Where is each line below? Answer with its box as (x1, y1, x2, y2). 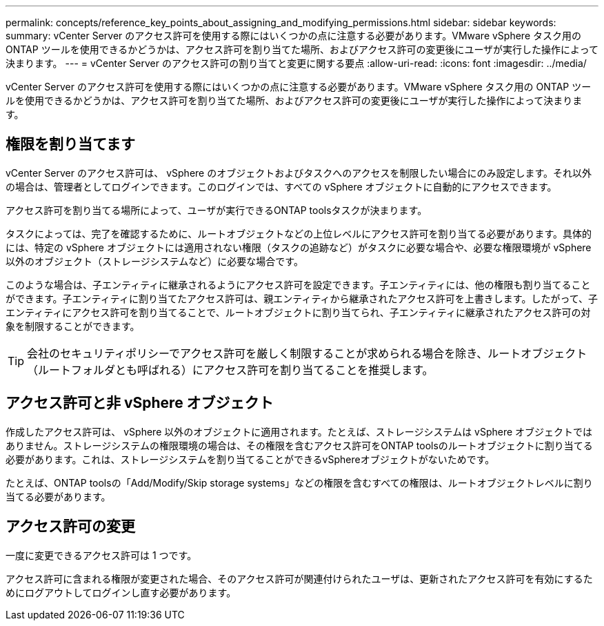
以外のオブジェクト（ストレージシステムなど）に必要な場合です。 (6, 255, 303, 267)
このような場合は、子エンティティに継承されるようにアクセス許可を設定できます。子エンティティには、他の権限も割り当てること (6, 278, 591, 291)
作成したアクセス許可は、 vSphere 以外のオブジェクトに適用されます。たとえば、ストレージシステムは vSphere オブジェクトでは (6, 425, 593, 438)
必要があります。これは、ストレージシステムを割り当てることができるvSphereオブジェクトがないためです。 (6, 453, 495, 465)
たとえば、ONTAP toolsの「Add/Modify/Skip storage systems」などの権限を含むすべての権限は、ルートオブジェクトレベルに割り (6, 476, 593, 489)
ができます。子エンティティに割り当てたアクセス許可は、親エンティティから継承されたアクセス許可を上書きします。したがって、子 (6, 292, 598, 304)
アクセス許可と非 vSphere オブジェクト (6, 394, 274, 412)
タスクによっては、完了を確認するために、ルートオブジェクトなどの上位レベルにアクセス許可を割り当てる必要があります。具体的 (6, 227, 592, 239)
